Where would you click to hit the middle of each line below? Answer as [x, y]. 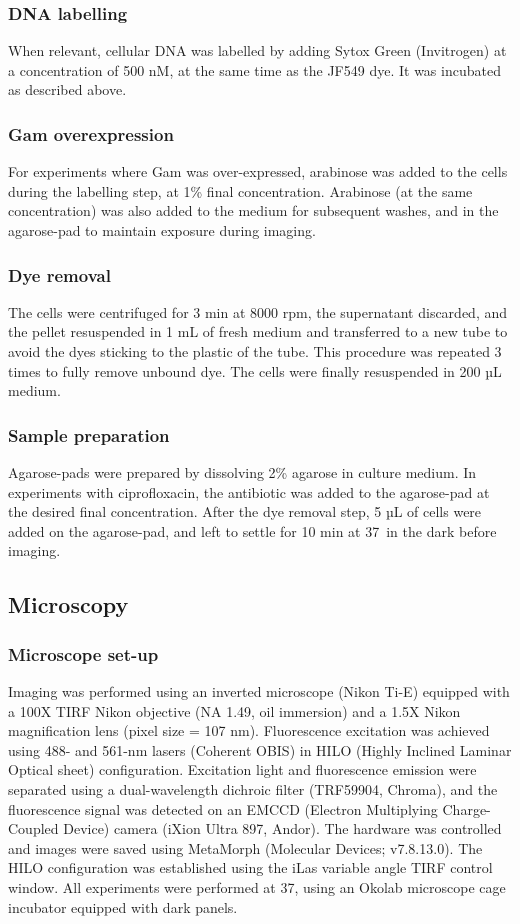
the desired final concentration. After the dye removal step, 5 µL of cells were [245, 511]
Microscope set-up [83, 653]
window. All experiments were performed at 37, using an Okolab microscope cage [257, 886]
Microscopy [68, 604]
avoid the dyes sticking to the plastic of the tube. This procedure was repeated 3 [255, 351]
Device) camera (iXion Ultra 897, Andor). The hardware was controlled [282, 828]
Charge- [466, 808]
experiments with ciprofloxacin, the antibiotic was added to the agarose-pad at [249, 491]
